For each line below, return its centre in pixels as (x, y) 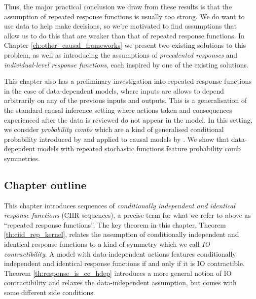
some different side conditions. (50, 292)
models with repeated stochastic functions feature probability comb (139, 149)
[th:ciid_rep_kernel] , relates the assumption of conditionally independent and (122, 234)
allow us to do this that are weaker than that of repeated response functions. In (124, 35)
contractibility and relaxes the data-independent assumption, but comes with (120, 282)
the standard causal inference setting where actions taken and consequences (118, 110)
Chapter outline (45, 184)
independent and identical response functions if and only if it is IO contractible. (125, 263)
